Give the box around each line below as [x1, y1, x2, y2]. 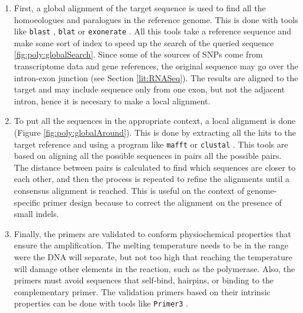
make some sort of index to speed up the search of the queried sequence [14, 36, 274, 49]
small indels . [14, 207, 59, 220]
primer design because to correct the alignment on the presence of [43, 196, 282, 208]
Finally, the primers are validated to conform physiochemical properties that [14, 227, 291, 239]
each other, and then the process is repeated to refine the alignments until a [14, 173, 289, 185]
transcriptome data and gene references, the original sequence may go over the [14, 60, 298, 72]
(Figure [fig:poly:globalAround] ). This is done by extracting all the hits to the [14, 126, 296, 138]
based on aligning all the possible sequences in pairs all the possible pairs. [14, 149, 282, 162]
